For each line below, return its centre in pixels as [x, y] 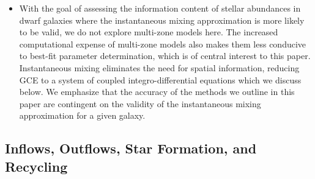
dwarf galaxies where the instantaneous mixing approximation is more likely [162, 20]
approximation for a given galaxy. [82, 115]
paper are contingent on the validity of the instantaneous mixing [140, 103]
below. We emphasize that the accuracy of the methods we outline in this [157, 92]
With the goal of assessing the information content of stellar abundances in [160, 8]
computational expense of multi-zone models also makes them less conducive [163, 44]
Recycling [36, 166]
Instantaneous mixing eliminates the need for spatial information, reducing [159, 67]
